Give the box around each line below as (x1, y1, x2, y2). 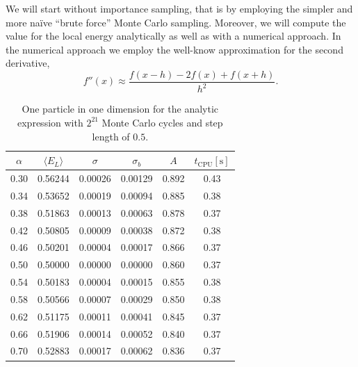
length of (92, 129, 130, 143)
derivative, (6, 56, 50, 70)
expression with (17, 115, 83, 129)
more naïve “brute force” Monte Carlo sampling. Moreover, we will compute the (6, 15, 346, 29)
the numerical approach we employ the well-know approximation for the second (6, 42, 343, 56)
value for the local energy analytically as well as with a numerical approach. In (6, 28, 341, 43)
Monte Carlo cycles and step (101, 115, 223, 129)
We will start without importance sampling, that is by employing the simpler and (6, 1, 353, 15)
